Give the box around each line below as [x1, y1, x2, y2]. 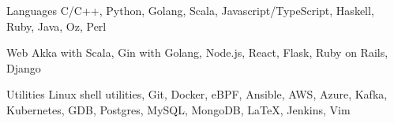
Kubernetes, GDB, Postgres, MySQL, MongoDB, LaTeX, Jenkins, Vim [6, 101, 351, 117]
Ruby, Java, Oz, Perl [6, 17, 107, 34]
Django [6, 59, 41, 76]
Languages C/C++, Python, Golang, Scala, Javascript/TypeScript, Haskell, [6, 2, 374, 18]
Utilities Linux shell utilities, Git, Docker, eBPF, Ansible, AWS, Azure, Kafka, [6, 86, 388, 102]
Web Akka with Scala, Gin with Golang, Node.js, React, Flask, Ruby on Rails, [6, 44, 388, 61]
